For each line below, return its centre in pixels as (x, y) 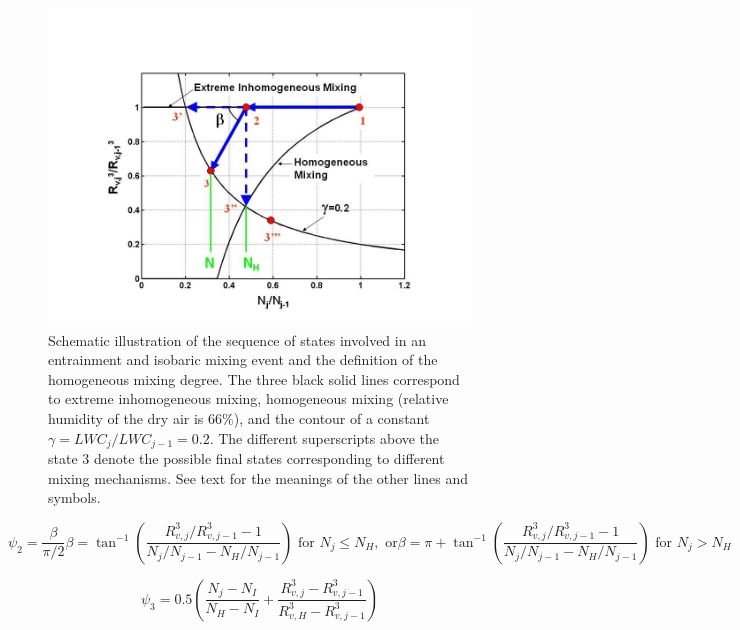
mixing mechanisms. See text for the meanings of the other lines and (258, 477)
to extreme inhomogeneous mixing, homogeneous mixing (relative (248, 398)
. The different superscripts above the (324, 437)
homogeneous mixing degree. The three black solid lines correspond (254, 378)
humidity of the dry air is (126, 417)
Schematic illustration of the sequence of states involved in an (237, 339)
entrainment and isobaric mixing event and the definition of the (243, 359)
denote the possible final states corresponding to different (269, 458)
